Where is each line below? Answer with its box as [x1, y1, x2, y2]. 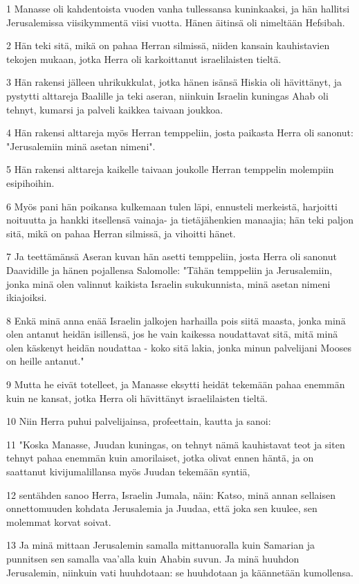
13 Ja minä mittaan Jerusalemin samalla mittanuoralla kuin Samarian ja [6, 538, 315, 552]
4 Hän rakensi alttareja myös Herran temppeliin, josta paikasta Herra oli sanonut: [6, 125, 353, 140]
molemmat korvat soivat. [6, 514, 111, 529]
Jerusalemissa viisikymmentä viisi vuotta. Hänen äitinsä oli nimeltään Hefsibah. [6, 15, 345, 29]
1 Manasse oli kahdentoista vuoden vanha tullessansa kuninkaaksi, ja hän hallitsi [6, 1, 350, 15]
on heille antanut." [6, 354, 84, 368]
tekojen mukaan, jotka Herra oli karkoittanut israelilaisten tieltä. [6, 51, 282, 66]
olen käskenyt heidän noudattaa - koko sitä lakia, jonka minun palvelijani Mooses [6, 340, 351, 354]
